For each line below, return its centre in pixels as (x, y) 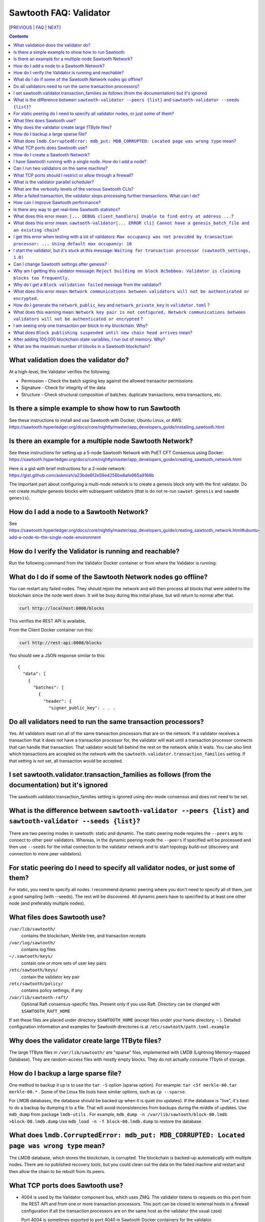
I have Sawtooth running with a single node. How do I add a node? (80, 161)
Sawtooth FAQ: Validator (60, 13)
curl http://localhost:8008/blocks (62, 608)
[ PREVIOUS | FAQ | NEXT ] (35, 27)
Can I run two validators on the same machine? (61, 168)
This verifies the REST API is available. (48, 621)
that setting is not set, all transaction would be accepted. (66, 761)
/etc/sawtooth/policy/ (36, 984)
